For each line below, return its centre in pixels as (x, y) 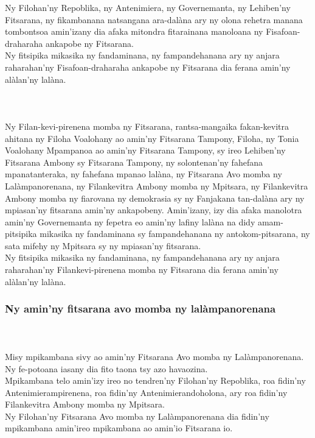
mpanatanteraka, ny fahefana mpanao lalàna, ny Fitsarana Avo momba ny (144, 174)
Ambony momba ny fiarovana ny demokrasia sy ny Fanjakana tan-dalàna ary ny (155, 198)
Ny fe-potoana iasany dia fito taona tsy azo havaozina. (106, 368)
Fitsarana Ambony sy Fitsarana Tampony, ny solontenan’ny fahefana (134, 162)
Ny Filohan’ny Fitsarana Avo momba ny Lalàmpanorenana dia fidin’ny (137, 416)
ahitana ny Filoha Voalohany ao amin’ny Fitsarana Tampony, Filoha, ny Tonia (152, 138)
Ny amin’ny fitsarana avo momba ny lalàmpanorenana (140, 309)
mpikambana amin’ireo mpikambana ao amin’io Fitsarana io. (119, 428)
